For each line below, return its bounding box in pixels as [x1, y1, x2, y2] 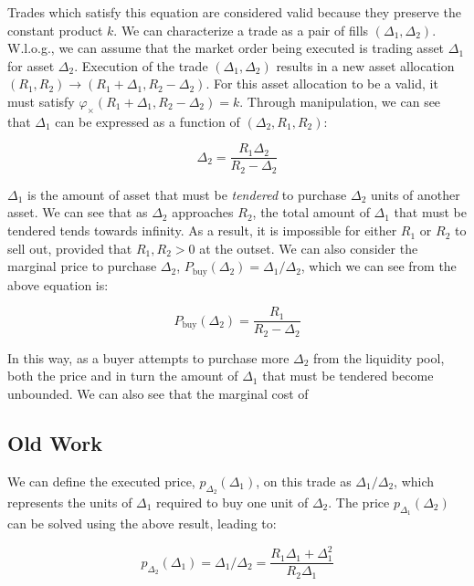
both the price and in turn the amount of [7, 366, 238, 385]
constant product [7, 20, 103, 39]
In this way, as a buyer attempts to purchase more [7, 348, 290, 367]
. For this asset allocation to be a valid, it [205, 74, 438, 93]
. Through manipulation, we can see [239, 91, 441, 110]
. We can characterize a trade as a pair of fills [113, 20, 369, 39]
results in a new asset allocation [276, 56, 455, 75]
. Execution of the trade [74, 56, 208, 75]
